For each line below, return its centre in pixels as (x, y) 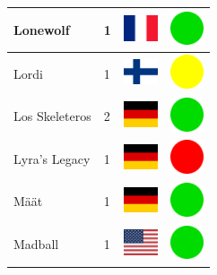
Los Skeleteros (52, 116)
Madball (36, 244)
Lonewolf (42, 29)
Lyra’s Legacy (52, 158)
